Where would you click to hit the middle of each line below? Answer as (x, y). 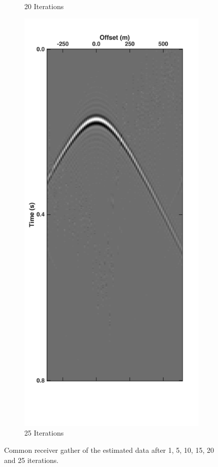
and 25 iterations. (31, 460)
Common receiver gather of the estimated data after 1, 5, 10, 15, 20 (109, 450)
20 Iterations (44, 6)
